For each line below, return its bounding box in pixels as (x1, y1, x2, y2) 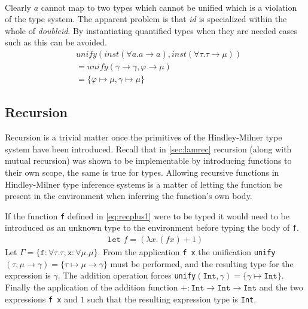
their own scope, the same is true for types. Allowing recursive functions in (5, 166, 279, 178)
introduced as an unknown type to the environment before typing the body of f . (5, 221, 299, 234)
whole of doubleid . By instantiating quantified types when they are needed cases (5, 24, 297, 36)
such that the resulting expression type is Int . (87, 292, 257, 305)
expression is (5, 269, 51, 282)
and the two (259, 281, 303, 293)
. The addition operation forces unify (57, 269, 196, 282)
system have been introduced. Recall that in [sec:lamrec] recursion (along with (5, 142, 292, 155)
